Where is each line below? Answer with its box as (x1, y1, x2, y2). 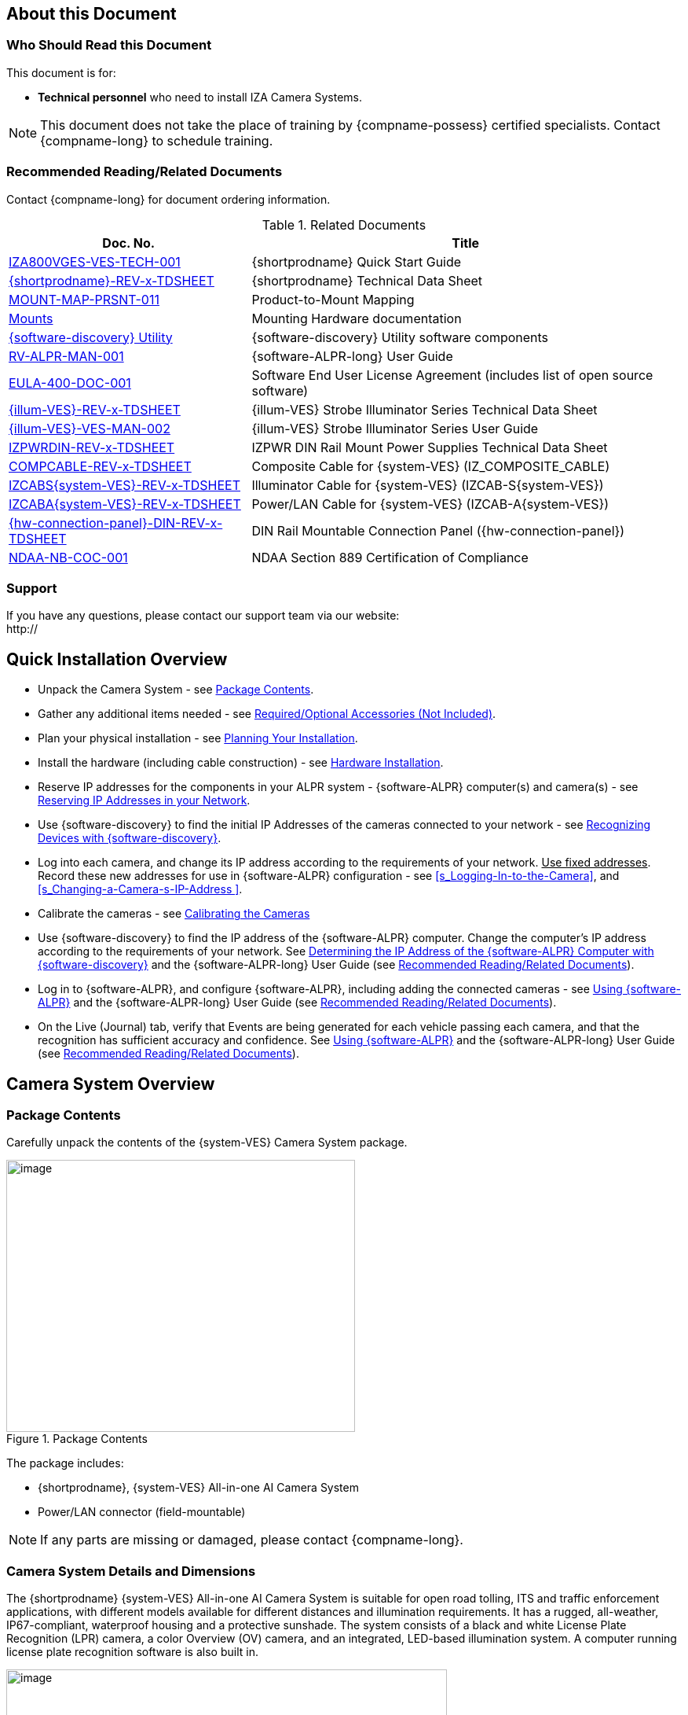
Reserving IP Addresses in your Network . (38, 793, 251, 808)
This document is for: (6, 65, 116, 79)
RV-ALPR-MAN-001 (9, 348, 124, 364)
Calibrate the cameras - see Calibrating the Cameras (38, 907, 310, 921)
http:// (6, 622, 38, 636)
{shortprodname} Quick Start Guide (251, 253, 462, 270)
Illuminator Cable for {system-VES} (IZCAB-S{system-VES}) (251, 477, 604, 493)
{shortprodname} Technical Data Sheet (251, 272, 483, 289)
